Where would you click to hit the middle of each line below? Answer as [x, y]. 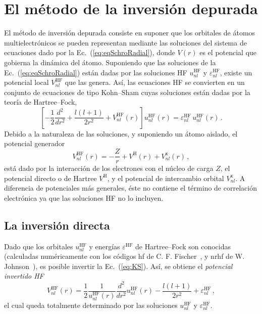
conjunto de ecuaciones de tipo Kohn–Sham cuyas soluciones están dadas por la [127, 92]
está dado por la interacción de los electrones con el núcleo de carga [109, 168]
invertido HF [24, 276]
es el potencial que [228, 52]
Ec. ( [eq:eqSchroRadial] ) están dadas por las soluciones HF [96, 72]
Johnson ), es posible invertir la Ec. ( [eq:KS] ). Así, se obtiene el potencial [118, 266]
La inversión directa [57, 225]
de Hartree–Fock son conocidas [183, 246]
